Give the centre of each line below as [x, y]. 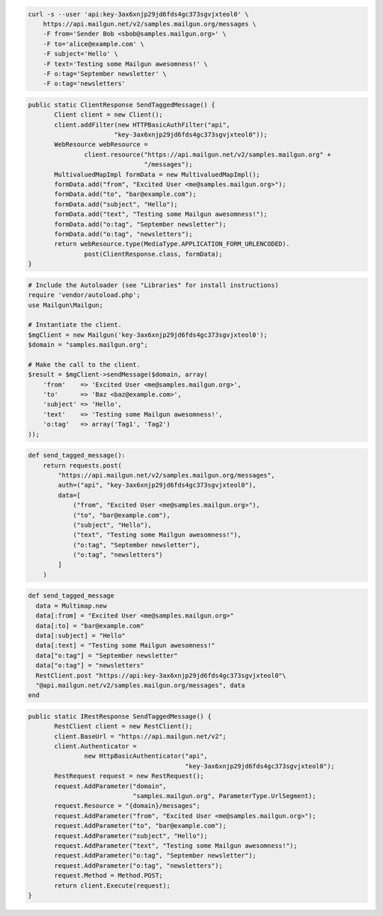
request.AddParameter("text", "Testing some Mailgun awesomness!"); [176, 846]
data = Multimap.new [71, 605]
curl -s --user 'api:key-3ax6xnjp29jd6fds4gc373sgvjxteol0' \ [138, 14]
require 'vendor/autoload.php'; [84, 295]
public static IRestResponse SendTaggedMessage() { [120, 716]
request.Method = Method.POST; [109, 875]
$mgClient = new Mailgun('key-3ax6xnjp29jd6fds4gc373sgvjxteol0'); [148, 335]
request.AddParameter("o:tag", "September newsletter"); [155, 856]
